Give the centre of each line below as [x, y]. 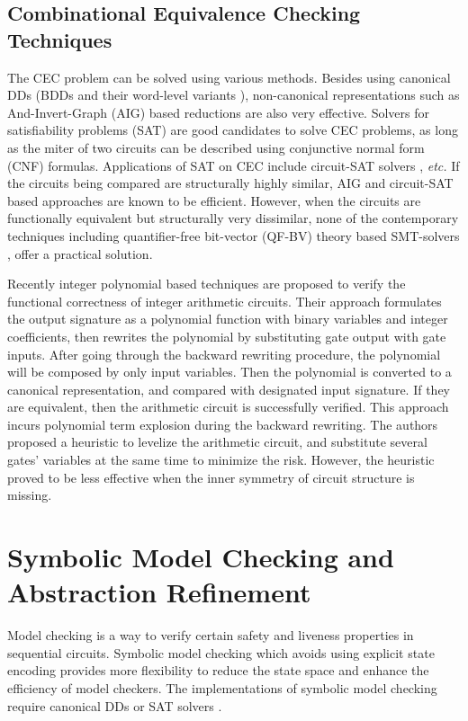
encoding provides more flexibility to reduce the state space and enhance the [218, 670]
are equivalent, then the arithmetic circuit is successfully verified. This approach [228, 407]
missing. [30, 495]
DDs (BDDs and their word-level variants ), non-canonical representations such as [234, 95]
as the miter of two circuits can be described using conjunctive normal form [216, 147]
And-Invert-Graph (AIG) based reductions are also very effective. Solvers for [218, 112]
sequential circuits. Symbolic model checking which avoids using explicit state [221, 652]
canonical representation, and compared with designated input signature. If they [229, 389]
